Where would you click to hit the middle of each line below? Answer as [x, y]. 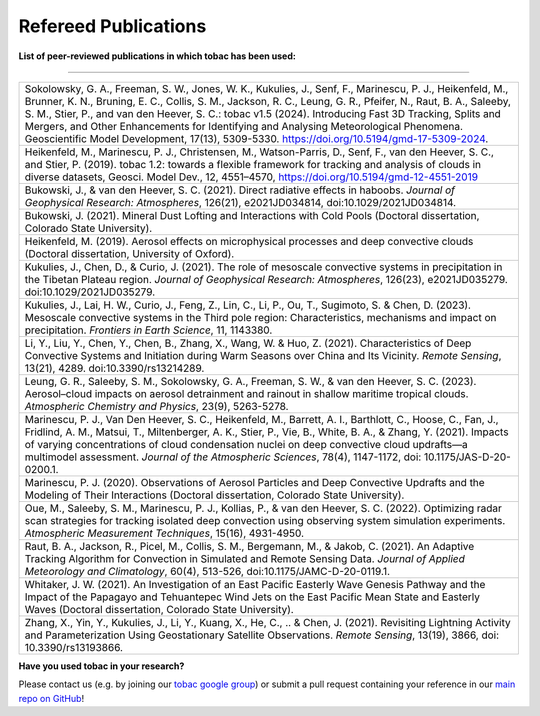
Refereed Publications [112, 26]
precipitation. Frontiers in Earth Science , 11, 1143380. [148, 330]
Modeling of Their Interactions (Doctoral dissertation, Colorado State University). [214, 495]
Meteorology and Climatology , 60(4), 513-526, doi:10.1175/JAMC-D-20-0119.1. [207, 571]
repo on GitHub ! [51, 698]
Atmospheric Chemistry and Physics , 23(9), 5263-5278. [156, 406]
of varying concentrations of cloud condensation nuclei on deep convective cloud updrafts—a [246, 444]
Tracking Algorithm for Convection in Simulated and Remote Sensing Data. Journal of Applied [244, 558]
